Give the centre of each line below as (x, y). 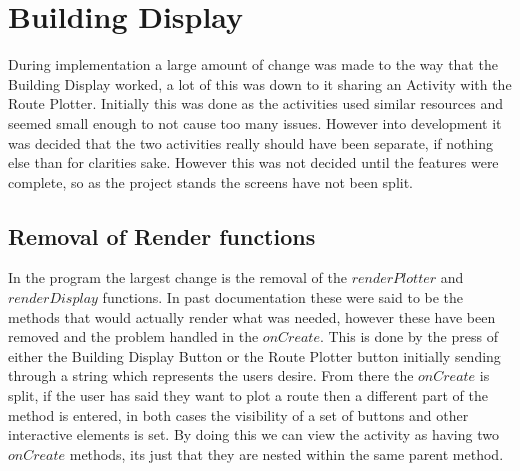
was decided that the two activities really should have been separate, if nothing (250, 142)
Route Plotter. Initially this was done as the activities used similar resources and (256, 103)
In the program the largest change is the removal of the (177, 277)
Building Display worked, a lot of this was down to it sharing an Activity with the (260, 83)
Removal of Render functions (162, 235)
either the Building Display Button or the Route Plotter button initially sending (254, 355)
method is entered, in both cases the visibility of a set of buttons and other (238, 414)
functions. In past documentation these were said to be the (283, 297)
